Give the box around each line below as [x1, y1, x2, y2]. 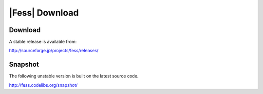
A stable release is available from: [9, 39, 77, 45]
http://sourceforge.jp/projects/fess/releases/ [9, 48, 99, 54]
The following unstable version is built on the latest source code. [9, 73, 139, 79]
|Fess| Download [9, 7, 79, 18]
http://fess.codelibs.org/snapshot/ [9, 82, 78, 88]
